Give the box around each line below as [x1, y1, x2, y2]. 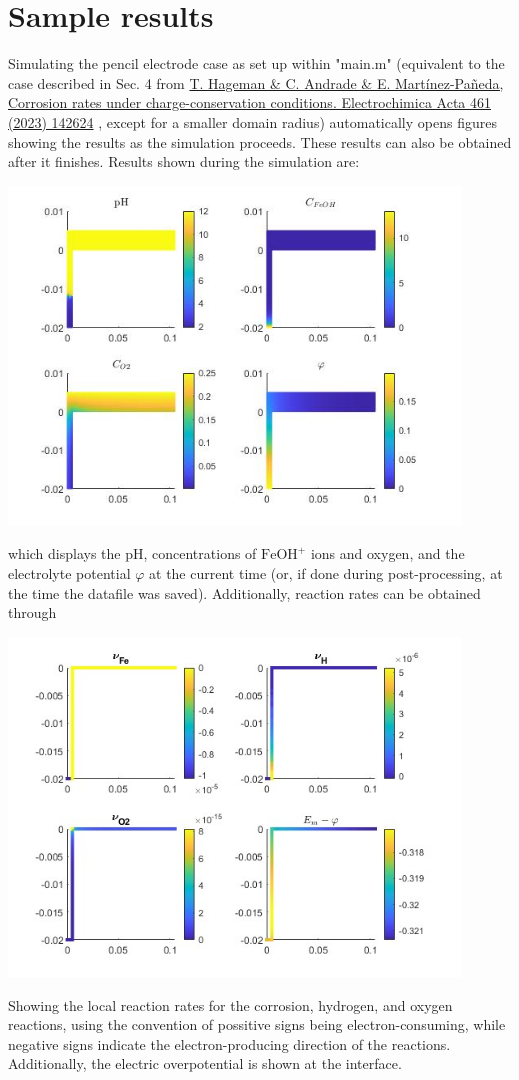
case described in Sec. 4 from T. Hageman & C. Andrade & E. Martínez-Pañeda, [8, 72, 504, 93]
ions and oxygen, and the [310, 543, 465, 564]
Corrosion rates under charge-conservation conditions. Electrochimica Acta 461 [8, 92, 491, 113]
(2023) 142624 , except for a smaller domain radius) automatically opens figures [8, 111, 497, 132]
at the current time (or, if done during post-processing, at [149, 563, 503, 584]
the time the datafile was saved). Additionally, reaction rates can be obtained [8, 582, 481, 603]
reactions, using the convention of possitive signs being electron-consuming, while [8, 1014, 506, 1035]
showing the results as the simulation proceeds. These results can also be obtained [8, 131, 512, 152]
